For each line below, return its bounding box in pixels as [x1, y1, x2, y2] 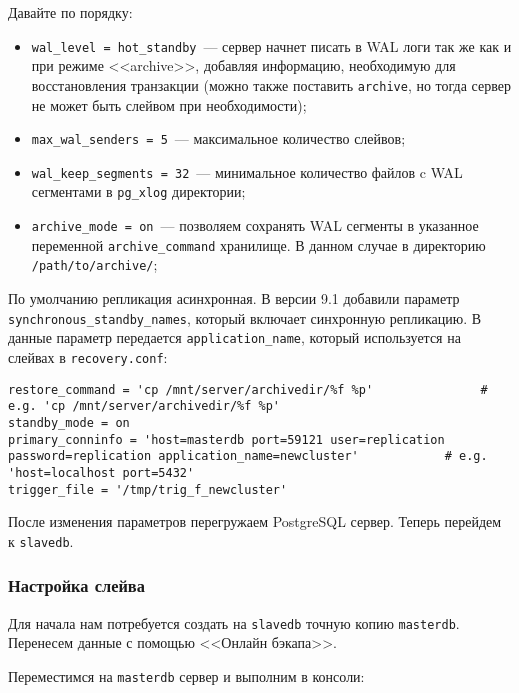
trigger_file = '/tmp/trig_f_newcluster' [8, 482, 288, 497]
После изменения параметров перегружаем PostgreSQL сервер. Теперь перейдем [8, 511, 502, 532]
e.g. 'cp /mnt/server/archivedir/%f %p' [8, 399, 281, 414]
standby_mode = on [8, 415, 130, 430]
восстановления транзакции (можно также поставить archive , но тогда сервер [31, 74, 511, 95]
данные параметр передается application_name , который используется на [8, 327, 461, 348]
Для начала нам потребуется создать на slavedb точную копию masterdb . [8, 612, 460, 633]
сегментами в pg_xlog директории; [31, 181, 246, 202]
